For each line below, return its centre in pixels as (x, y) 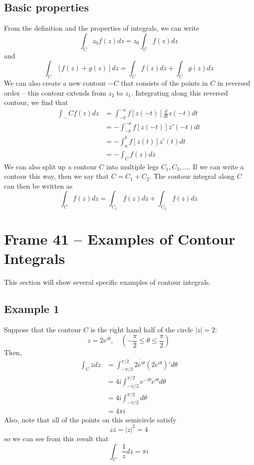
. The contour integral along (192, 176)
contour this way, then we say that (56, 176)
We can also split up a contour (51, 166)
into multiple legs (132, 166)
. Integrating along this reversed (179, 92)
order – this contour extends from (55, 92)
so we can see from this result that (56, 438)
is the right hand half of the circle (142, 329)
